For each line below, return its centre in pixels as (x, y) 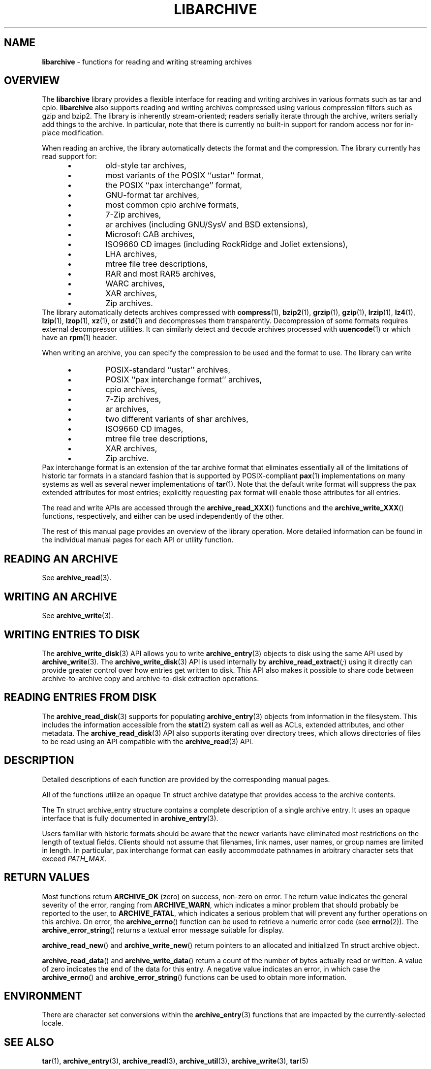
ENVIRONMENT (43, 996)
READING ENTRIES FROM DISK (80, 697)
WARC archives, (135, 284)
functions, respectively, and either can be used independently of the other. (163, 516)
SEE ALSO (29, 1042)
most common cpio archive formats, (172, 205)
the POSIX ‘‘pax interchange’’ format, (174, 185)
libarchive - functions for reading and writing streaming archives (147, 62)
